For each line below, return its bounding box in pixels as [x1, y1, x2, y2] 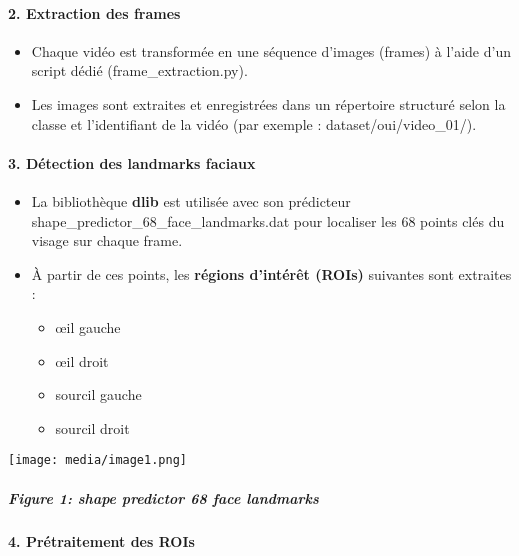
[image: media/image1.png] [8, 453, 187, 468]
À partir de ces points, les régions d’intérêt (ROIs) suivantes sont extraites [31, 263, 512, 284]
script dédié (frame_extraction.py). [31, 60, 248, 81]
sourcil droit [55, 417, 130, 438]
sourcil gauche [55, 384, 142, 405]
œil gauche [55, 316, 121, 337]
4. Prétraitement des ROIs [8, 530, 195, 551]
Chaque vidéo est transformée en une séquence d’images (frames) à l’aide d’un [31, 40, 511, 61]
